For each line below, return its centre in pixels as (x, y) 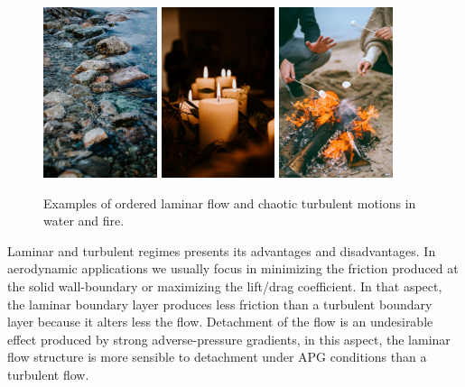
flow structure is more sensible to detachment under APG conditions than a (217, 357)
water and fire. (84, 221)
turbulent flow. (48, 374)
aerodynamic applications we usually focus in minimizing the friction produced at (233, 268)
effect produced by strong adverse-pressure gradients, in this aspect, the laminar (229, 339)
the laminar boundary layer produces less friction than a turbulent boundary (220, 304)
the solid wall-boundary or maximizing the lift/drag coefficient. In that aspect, (225, 286)
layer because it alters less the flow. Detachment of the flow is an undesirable (220, 322)
